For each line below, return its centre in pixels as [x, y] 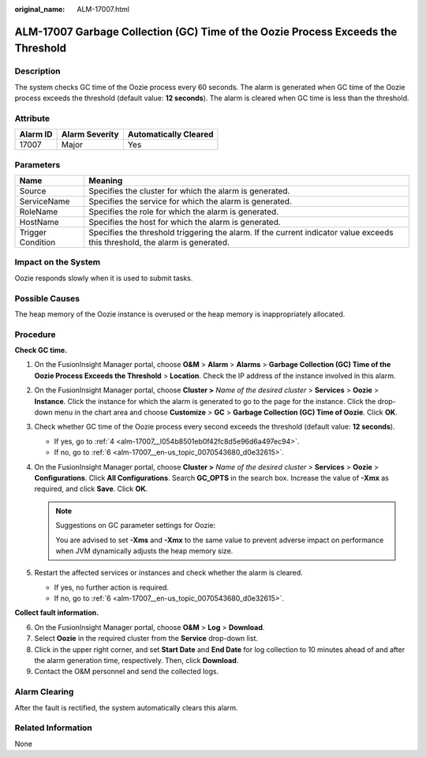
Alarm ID [36, 134]
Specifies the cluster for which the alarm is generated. [189, 191]
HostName [39, 223]
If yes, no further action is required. [112, 587]
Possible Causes [47, 298]
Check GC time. [41, 350]
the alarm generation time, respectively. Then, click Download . [136, 661]
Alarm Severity [90, 134]
